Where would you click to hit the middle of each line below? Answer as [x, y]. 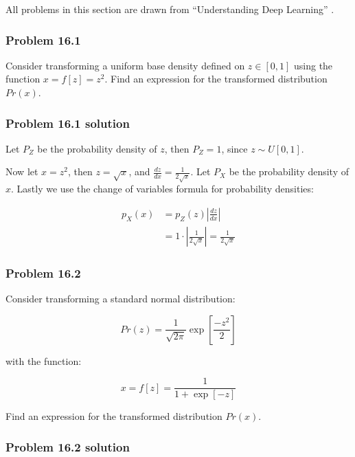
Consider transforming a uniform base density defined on [125, 65]
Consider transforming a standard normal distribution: [121, 299]
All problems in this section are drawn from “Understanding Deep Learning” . [170, 9]
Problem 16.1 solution [68, 123]
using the [313, 65]
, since [234, 148]
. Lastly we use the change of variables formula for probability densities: [162, 189]
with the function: [44, 360]
